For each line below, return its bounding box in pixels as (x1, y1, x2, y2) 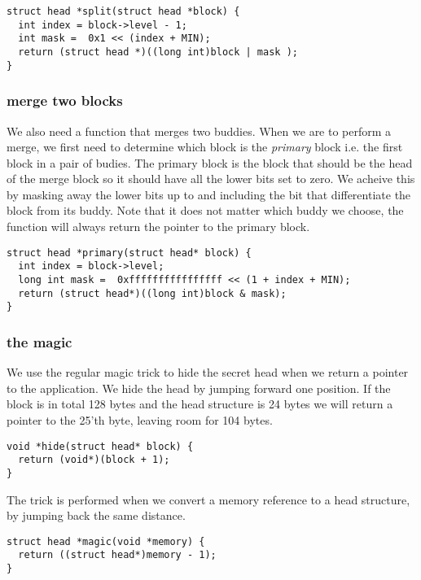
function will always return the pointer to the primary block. (7, 218, 310, 235)
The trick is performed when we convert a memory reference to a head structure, (7, 491, 410, 508)
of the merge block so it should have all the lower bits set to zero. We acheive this (7, 170, 415, 187)
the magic (7, 331, 72, 351)
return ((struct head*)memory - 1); (18, 549, 217, 561)
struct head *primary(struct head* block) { (7, 246, 252, 259)
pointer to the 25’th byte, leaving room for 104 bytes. (7, 411, 273, 428)
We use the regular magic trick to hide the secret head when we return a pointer (7, 364, 409, 381)
